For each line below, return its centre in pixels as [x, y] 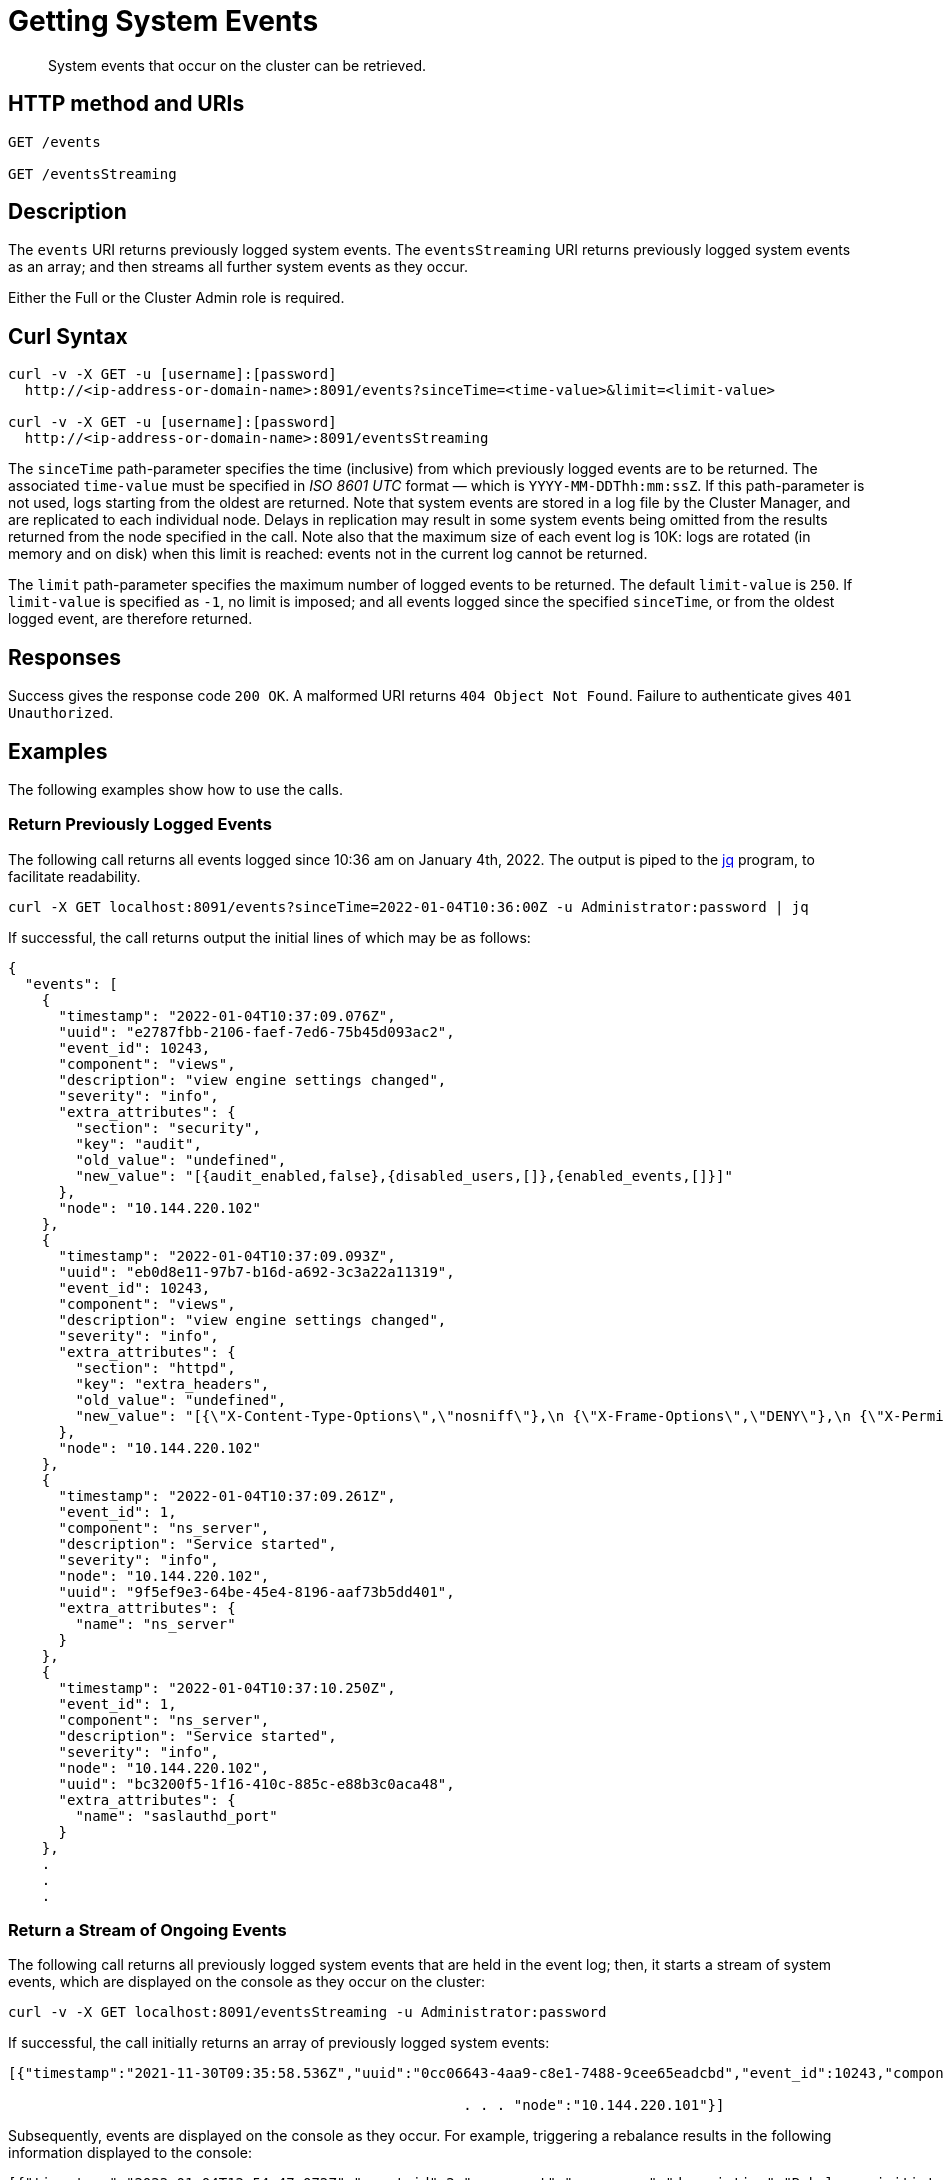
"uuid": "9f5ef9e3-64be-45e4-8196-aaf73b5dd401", [256, 1591]
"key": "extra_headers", [172, 1383]
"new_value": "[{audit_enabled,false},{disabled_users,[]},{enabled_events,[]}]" [404, 1175]
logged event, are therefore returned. [130, 619]
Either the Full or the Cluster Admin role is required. [176, 298]
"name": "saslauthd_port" [176, 1815]
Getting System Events [163, 21]
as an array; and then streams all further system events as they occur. [238, 267]
